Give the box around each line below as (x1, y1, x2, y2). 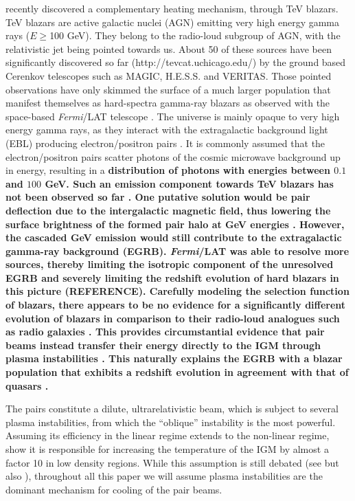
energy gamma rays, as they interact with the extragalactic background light (5, 122, 328, 137)
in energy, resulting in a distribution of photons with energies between (5, 163, 330, 177)
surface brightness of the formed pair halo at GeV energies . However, (5, 216, 345, 231)
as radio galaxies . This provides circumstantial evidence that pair (5, 324, 325, 339)
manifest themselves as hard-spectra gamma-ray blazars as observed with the (5, 96, 330, 110)
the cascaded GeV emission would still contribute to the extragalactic (5, 230, 342, 245)
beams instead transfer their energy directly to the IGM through (5, 337, 321, 352)
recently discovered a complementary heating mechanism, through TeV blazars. (5, 1, 339, 15)
